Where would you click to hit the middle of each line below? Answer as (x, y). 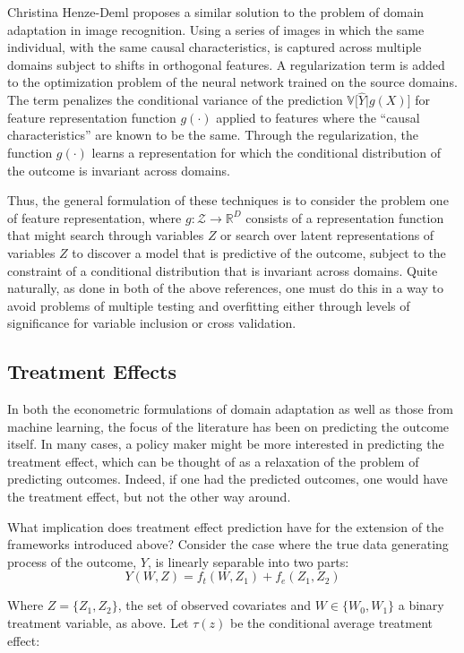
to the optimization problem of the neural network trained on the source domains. (232, 82)
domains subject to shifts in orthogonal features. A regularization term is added (226, 64)
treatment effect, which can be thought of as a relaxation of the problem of (213, 461)
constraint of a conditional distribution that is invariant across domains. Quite (223, 270)
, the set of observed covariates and (215, 605)
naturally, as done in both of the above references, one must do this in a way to (225, 288)
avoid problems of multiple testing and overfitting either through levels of (209, 305)
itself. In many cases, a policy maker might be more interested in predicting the (226, 444)
